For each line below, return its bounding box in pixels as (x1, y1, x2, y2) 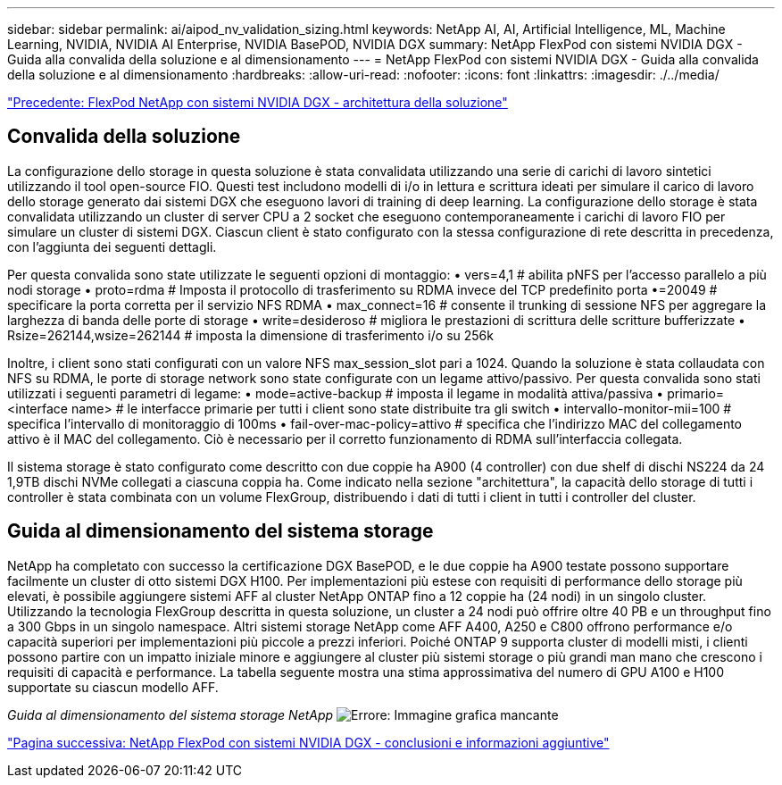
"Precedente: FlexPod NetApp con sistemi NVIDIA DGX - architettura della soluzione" (7, 95, 508, 110)
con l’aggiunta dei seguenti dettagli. (7, 238, 217, 255)
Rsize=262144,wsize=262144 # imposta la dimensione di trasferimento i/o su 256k (7, 327, 494, 343)
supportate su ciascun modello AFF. (7, 679, 219, 695)
